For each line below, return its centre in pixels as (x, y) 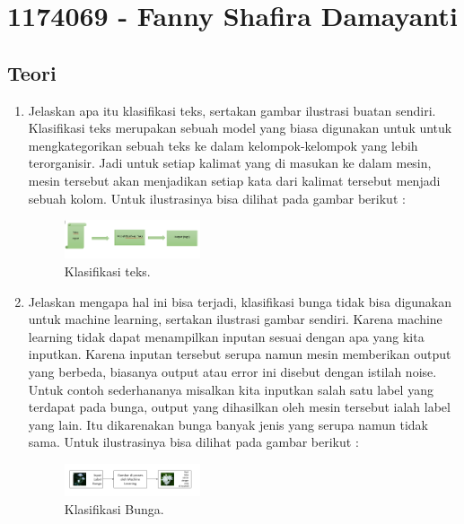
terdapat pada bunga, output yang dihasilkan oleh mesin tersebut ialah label (239, 407)
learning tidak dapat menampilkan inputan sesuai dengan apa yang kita (226, 336)
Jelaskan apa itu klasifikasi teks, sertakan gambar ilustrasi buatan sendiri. (232, 110)
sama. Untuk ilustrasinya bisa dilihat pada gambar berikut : (193, 442)
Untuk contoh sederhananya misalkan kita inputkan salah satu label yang (231, 389)
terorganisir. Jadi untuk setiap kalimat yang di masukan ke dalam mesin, (230, 163)
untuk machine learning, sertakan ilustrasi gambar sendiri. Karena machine (235, 319)
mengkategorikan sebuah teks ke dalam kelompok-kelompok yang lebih (223, 145)
